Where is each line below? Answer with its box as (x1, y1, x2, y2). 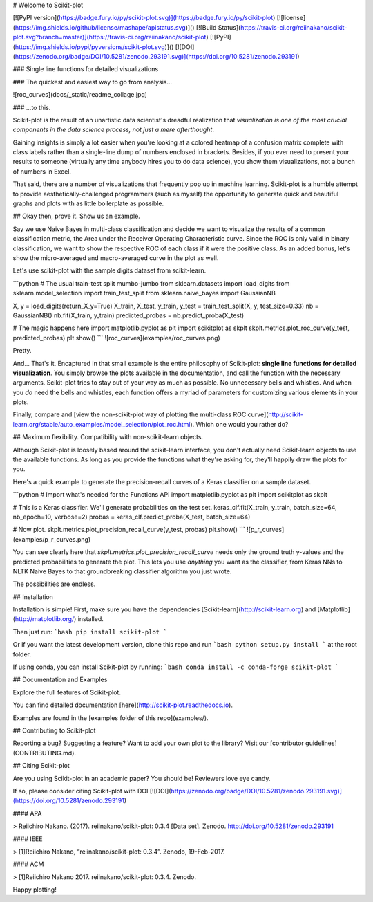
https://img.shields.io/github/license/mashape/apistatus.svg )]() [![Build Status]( (15, 23, 241, 31)
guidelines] (305, 739, 338, 747)
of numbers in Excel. (12, 167, 72, 176)
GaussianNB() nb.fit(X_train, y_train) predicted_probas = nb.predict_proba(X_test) (12, 311, 245, 320)
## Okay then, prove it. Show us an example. (12, 212, 141, 221)
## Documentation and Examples (12, 675, 108, 684)
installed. (77, 615, 104, 623)
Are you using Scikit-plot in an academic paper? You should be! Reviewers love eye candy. (12, 774, 271, 782)
